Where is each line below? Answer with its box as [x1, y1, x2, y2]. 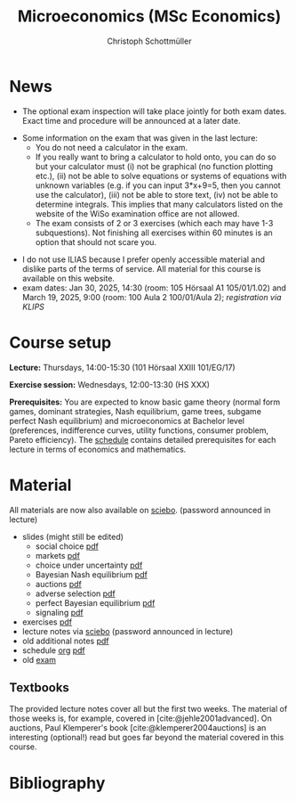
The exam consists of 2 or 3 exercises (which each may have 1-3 [35, 217, 274, 228]
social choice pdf [35, 541, 100, 552]
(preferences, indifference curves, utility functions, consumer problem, [9, 425, 269, 436]
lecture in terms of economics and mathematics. [9, 444, 187, 454]
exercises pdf [21, 617, 73, 627]
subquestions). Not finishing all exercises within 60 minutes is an [35, 227, 273, 238]
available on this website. [21, 273, 116, 283]
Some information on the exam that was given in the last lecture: [21, 132, 258, 143]
